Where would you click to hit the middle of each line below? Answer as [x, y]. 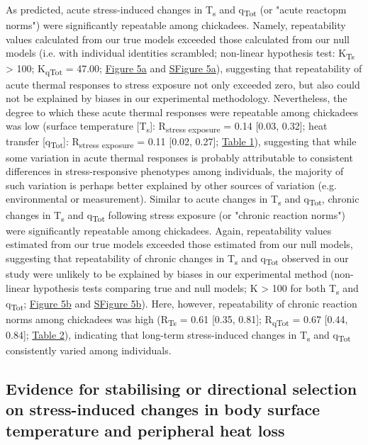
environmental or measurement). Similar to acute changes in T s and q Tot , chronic [183, 200]
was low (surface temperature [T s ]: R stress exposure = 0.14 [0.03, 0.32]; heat [167, 127]
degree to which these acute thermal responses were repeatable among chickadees [182, 112]
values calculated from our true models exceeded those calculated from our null [178, 39]
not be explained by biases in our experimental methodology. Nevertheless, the [177, 98]
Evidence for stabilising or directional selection [182, 389]
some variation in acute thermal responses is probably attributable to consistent [179, 157]
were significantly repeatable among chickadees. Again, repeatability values [169, 230]
